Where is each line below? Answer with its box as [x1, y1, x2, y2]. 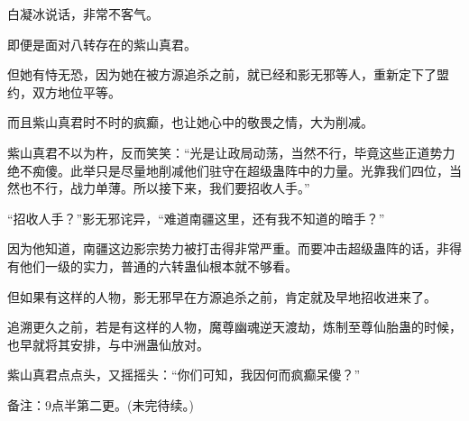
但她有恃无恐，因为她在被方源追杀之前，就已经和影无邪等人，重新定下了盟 [7, 65, 449, 84]
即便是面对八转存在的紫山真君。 [7, 34, 197, 53]
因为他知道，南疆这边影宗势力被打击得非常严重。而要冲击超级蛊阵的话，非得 [7, 239, 462, 258]
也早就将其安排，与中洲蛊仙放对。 [7, 334, 209, 353]
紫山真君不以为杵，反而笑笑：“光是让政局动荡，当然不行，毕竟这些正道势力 [7, 142, 455, 161]
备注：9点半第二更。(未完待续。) [7, 395, 194, 414]
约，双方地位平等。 [7, 82, 121, 101]
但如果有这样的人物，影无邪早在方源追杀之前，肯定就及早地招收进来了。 [7, 287, 437, 306]
